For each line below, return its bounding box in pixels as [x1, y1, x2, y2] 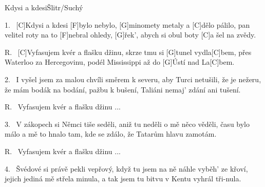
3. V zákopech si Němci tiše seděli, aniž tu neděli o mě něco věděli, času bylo [5, 118, 250, 129]
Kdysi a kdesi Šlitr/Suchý [5, 2, 83, 12]
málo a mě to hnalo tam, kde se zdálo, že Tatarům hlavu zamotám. [5, 128, 217, 139]
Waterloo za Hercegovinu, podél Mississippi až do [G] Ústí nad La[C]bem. [5, 57, 235, 67]
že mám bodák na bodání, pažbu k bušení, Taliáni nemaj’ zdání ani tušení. [5, 84, 241, 95]
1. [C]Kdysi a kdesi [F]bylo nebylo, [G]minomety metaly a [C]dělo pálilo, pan [5, 19, 250, 30]
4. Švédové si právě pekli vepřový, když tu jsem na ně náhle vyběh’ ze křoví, [5, 163, 248, 174]
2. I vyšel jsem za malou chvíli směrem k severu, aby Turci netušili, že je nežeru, [5, 73, 261, 84]
